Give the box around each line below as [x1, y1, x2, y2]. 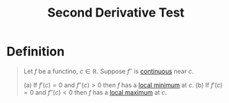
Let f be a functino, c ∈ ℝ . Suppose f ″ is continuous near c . [23, 67, 194, 75]
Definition [6, 44, 65, 59]
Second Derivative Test [47, 5, 185, 21]
